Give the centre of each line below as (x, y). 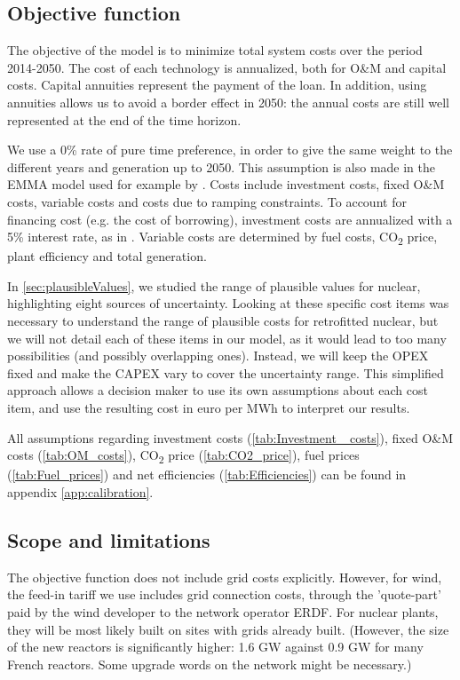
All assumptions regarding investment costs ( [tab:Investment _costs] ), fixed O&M (230, 437)
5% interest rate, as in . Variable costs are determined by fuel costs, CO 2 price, (222, 237)
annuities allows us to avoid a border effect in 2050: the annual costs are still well (228, 102)
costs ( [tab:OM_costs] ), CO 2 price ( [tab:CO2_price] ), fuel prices (183, 456)
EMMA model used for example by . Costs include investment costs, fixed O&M (226, 184)
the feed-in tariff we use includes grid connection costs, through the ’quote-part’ (224, 594)
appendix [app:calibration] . (80, 491)
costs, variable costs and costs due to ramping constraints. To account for (207, 201)
